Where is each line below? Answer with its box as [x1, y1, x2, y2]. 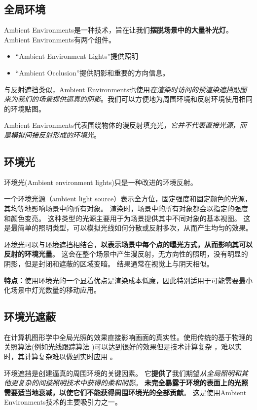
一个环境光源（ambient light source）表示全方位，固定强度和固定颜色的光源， [4, 193, 252, 204]
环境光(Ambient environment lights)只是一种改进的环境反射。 [4, 177, 197, 187]
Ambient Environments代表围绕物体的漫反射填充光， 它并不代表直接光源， [4, 120, 240, 130]
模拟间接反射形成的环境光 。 [10, 129, 101, 140]
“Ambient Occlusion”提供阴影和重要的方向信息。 [15, 67, 170, 77]
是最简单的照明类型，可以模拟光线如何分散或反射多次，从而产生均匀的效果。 [4, 223, 253, 233]
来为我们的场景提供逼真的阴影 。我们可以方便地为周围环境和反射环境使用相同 [4, 94, 253, 104]
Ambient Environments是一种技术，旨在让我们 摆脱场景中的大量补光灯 [4, 25, 226, 35]
